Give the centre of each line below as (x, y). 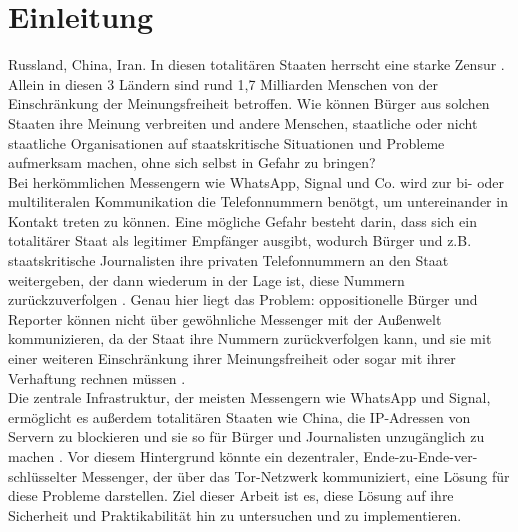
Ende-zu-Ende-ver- (420, 456)
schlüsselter (43, 475)
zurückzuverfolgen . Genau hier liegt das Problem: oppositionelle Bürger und (243, 299)
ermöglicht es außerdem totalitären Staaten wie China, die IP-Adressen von (239, 416)
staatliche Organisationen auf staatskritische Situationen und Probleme (226, 142)
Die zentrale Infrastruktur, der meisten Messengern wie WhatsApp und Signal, (249, 397)
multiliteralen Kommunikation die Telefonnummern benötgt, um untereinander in (258, 201)
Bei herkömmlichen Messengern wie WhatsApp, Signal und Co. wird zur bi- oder (256, 181)
